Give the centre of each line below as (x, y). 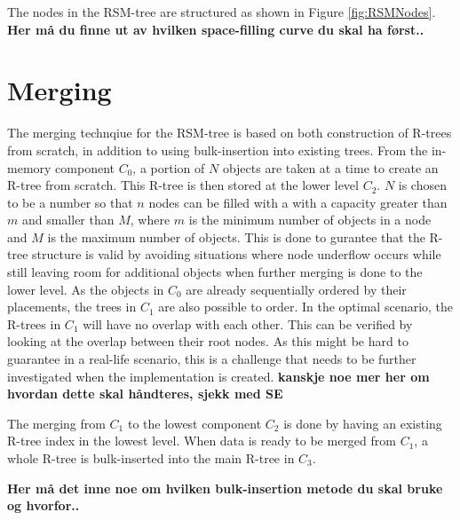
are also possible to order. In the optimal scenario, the (306, 307)
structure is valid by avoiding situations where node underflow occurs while (237, 254)
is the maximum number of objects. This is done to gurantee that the (236, 236)
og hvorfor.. (44, 505)
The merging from (56, 423)
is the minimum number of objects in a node (310, 220)
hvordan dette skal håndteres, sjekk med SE (145, 394)
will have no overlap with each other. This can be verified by (248, 323)
